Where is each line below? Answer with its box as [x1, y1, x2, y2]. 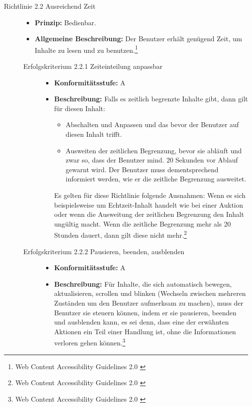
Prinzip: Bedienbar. [34, 17, 96, 27]
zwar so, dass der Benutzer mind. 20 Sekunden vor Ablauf [65, 155, 238, 165]
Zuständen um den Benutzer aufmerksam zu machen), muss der [54, 297, 244, 308]
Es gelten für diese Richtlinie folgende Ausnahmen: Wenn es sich [54, 190, 246, 200]
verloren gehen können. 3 [54, 336, 126, 347]
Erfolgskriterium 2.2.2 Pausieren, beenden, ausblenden [23, 246, 185, 256]
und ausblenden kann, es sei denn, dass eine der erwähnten [54, 317, 229, 327]
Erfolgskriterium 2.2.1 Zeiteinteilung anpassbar [23, 61, 163, 71]
